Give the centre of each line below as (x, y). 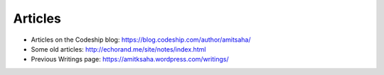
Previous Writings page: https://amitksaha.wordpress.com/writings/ (130, 59)
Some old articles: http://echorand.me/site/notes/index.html (118, 49)
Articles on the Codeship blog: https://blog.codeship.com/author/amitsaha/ (141, 40)
